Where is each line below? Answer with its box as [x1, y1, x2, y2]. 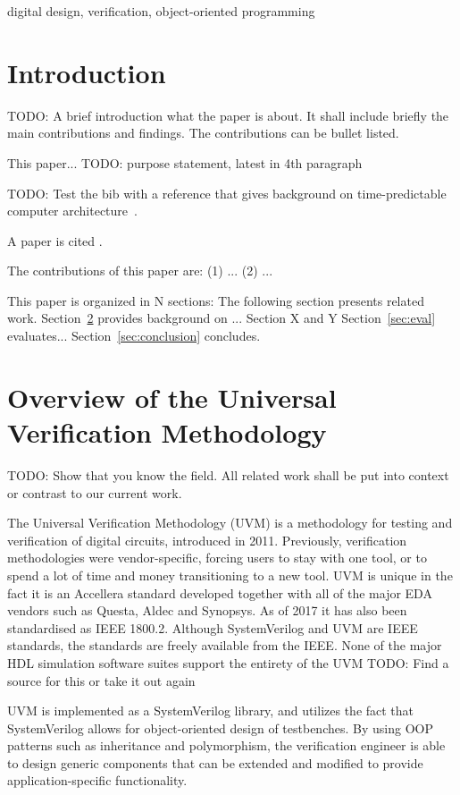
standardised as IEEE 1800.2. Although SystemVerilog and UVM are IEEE [7, 618, 418, 637]
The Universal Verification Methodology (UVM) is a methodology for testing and [7, 513, 453, 532]
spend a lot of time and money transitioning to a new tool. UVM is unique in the [7, 565, 453, 584]
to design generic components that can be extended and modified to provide [7, 753, 423, 772]
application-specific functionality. [7, 771, 188, 790]
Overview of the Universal [7, 378, 337, 415]
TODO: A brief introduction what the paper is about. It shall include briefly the [7, 106, 449, 124]
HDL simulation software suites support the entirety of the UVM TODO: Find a [7, 653, 449, 672]
